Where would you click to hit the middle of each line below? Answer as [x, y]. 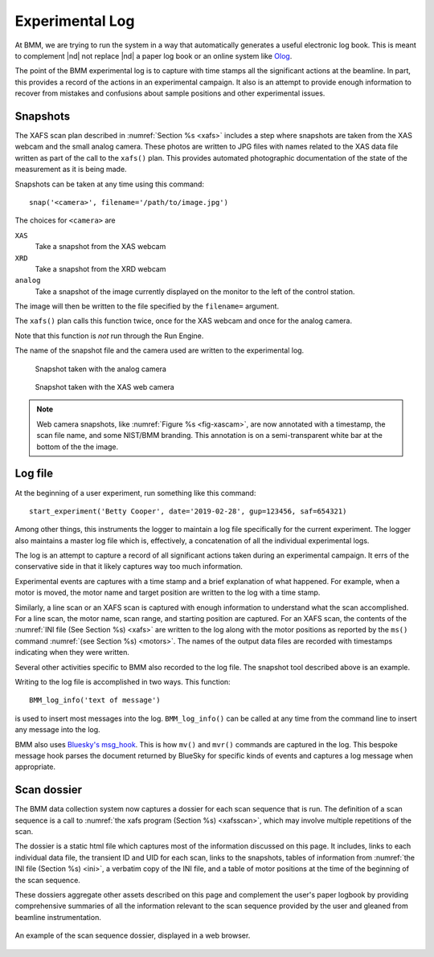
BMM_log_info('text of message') [95, 700]
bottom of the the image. [78, 447]
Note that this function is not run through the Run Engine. [109, 335]
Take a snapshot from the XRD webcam [100, 268]
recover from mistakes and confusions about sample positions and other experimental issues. [170, 93]
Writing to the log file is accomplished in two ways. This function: [123, 681]
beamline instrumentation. [58, 917]
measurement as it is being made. [71, 170]
